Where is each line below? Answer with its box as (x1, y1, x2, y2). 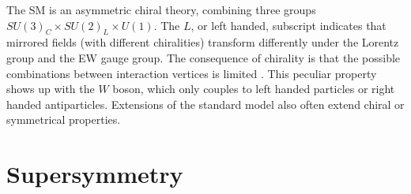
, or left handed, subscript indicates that (190, 17, 386, 33)
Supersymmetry (6, 158, 183, 190)
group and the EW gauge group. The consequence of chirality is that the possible (6, 49, 401, 65)
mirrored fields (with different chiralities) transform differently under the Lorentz (6, 34, 399, 50)
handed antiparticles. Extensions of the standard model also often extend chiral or (6, 95, 405, 112)
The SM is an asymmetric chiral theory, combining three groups (6, 2, 316, 17)
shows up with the (6, 80, 95, 97)
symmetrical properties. (6, 111, 121, 128)
